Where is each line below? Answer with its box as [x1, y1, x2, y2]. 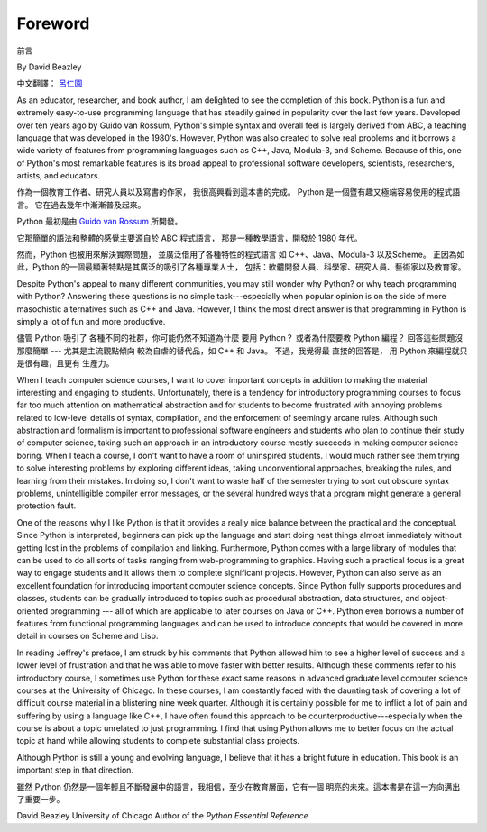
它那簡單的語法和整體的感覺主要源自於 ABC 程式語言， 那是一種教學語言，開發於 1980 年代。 [16, 233, 363, 243]
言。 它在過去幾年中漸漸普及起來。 [16, 199, 146, 210]
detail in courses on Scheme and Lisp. [16, 631, 159, 642]
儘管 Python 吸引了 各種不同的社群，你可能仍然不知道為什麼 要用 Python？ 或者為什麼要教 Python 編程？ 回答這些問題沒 [16, 333, 464, 343]
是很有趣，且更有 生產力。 [16, 358, 115, 369]
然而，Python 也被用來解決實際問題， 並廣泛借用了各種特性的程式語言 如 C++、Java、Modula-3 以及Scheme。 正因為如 [16, 249, 465, 261]
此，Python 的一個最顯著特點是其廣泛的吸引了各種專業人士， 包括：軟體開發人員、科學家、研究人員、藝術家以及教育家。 [16, 261, 466, 272]
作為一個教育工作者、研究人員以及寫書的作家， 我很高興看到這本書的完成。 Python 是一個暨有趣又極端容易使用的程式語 [16, 187, 461, 197]
